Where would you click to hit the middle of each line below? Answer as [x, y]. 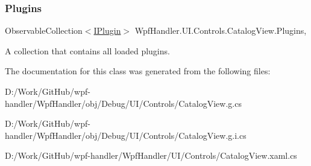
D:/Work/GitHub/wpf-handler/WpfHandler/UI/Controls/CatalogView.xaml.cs [151, 155]
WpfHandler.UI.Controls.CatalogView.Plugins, [221, 30]
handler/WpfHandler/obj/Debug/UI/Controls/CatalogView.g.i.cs [126, 135]
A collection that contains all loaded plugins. [87, 50]
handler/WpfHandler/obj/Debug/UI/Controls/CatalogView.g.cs [123, 103]
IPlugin [107, 30]
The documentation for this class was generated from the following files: [138, 71]
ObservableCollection [44, 30]
